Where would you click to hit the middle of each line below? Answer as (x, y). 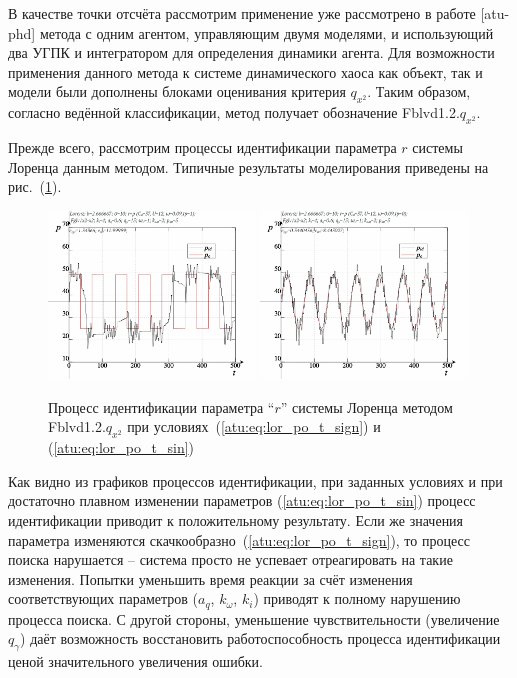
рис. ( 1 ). (35, 186)
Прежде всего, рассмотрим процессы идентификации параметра (202, 146)
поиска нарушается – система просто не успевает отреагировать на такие (230, 559)
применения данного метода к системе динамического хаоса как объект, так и (245, 71)
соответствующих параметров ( (103, 598)
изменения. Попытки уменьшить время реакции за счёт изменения (210, 578)
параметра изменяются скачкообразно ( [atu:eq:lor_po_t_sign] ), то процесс (239, 539)
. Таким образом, (419, 91)
